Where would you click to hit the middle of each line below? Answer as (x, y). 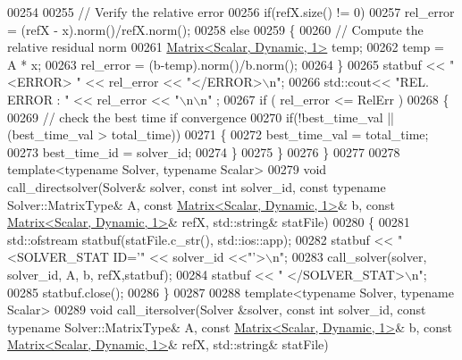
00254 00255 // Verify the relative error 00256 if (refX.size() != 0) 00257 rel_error (231, 12)
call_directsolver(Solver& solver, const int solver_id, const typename (197, 186)
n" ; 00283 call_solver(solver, (350, 257)
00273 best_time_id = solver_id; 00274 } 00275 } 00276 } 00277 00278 (204, 151)
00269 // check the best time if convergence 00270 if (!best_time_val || (201, 117)
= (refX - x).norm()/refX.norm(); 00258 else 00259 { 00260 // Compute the (215, 29)
